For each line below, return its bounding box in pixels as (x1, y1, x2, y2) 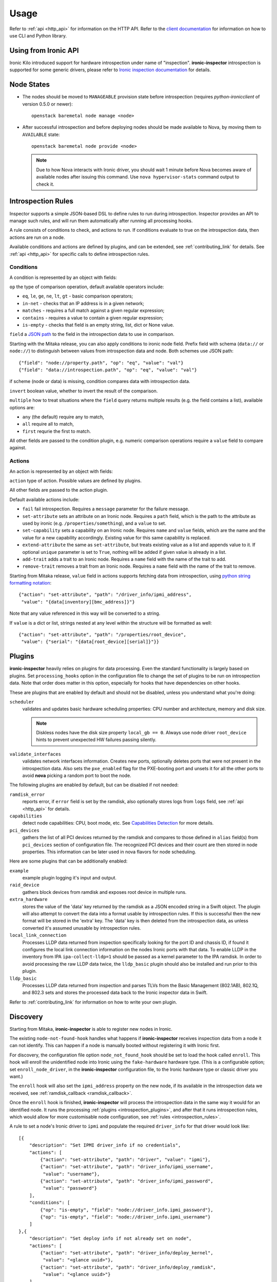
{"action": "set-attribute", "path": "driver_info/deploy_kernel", (40, 1250, 213, 1256)
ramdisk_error (9, 791, 45, 797)
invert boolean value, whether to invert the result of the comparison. (9, 388, 158, 394)
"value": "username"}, (43, 1171, 100, 1177)
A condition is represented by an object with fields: (9, 274, 117, 281)
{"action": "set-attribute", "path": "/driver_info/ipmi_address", (18, 592, 192, 597)
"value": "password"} (43, 1185, 97, 1191)
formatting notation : (9, 580, 51, 586)
